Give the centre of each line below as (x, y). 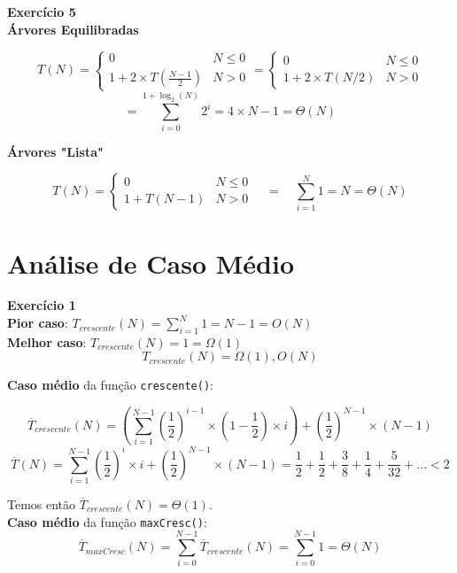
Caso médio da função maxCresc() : (107, 521)
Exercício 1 (42, 305)
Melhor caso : (47, 341)
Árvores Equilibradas (73, 29)
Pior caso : (38, 323)
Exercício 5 (42, 12)
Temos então (42, 504)
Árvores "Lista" (55, 151)
